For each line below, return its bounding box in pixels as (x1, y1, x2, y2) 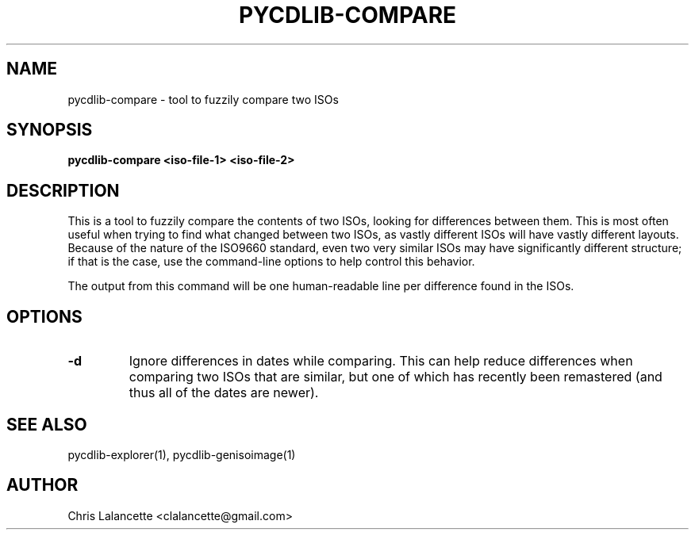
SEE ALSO (6, 414, 87, 435)
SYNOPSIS (6, 120, 93, 140)
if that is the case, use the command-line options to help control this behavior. (67, 255, 475, 269)
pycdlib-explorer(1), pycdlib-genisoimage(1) (67, 447, 296, 461)
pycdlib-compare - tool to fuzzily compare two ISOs (67, 92, 339, 106)
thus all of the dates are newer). (129, 385, 319, 401)
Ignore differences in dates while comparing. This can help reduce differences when (129, 353, 633, 369)
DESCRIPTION (6, 180, 120, 201)
